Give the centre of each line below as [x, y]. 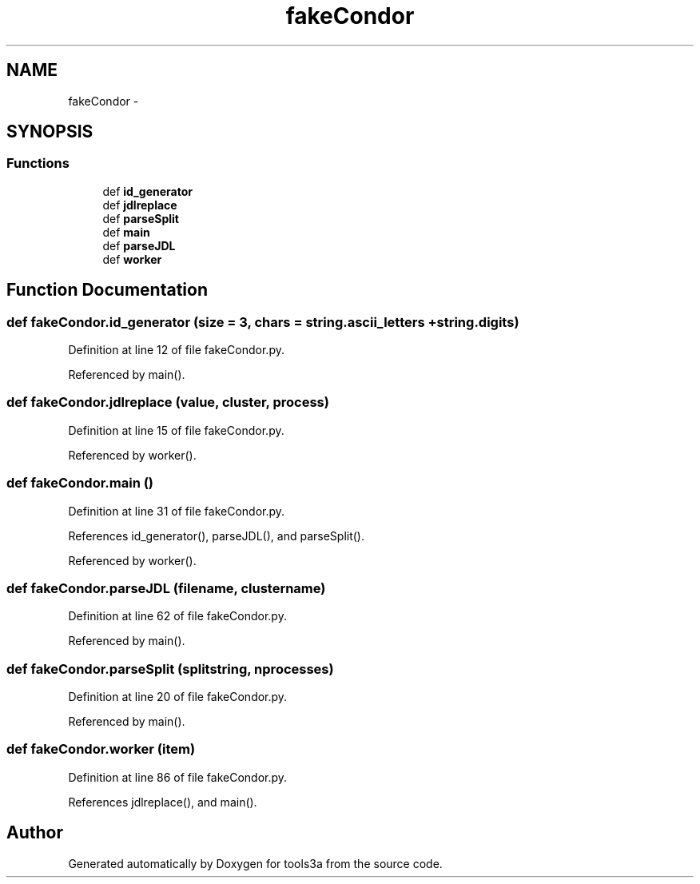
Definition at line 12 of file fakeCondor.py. [176, 350]
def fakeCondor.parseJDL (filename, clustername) [166, 588]
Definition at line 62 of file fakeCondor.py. [177, 616]
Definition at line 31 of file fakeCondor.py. [177, 511]
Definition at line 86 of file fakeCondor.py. [178, 777]
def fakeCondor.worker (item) [101, 749]
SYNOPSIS [50, 132]
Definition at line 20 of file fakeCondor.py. [178, 697]
